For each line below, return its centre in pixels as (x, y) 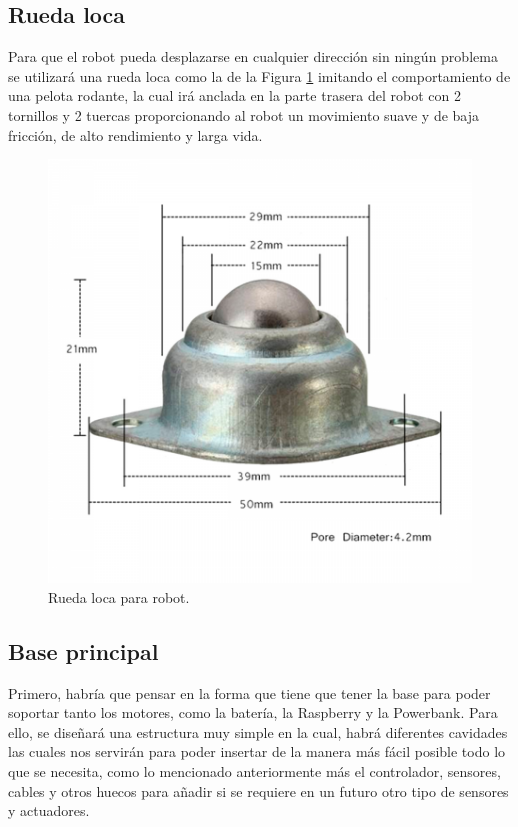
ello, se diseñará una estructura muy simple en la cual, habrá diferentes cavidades (258, 731)
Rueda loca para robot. (119, 596)
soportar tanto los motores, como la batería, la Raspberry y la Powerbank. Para (253, 712)
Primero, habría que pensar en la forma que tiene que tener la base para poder (249, 692)
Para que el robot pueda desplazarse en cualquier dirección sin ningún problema (253, 56)
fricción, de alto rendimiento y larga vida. (135, 134)
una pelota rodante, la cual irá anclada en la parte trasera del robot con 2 (234, 95)
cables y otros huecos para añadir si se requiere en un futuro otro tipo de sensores (258, 790)
